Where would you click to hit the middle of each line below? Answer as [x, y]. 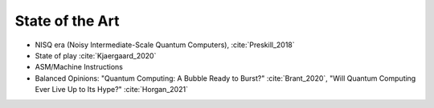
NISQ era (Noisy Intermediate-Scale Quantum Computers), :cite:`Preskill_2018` [165, 45]
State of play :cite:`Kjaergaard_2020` [96, 55]
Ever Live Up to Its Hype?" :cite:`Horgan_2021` [112, 90]
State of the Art [67, 21]
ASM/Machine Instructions [79, 67]
